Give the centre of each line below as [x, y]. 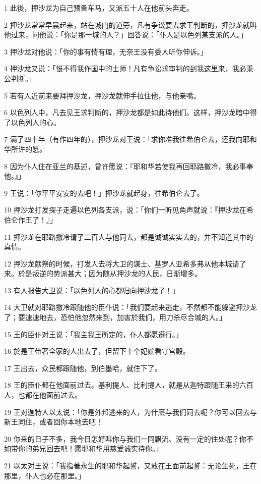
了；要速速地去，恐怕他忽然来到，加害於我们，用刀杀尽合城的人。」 [115, 317]
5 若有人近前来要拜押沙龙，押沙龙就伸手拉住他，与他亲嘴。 [102, 95]
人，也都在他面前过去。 [43, 395]
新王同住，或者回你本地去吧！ [53, 422]
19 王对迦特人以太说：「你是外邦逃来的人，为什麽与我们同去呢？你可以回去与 [130, 412]
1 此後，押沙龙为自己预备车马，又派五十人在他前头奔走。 [99, 8]
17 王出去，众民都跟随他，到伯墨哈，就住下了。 [83, 368]
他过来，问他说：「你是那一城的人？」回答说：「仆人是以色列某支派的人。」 [126, 35]
